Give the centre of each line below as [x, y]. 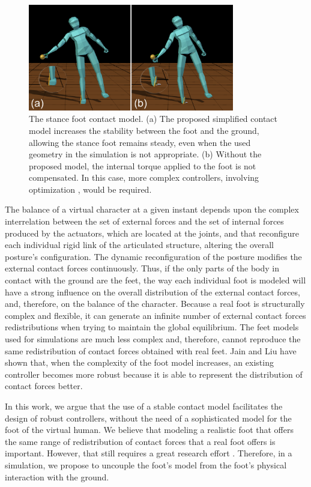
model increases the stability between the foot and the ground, [144, 130]
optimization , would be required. [90, 189]
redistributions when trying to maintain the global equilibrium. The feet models [152, 327]
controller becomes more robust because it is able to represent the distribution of [154, 374]
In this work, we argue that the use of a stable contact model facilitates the [144, 406]
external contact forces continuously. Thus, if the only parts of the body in [142, 268]
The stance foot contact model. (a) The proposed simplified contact [153, 119]
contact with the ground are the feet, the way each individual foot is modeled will [155, 280]
